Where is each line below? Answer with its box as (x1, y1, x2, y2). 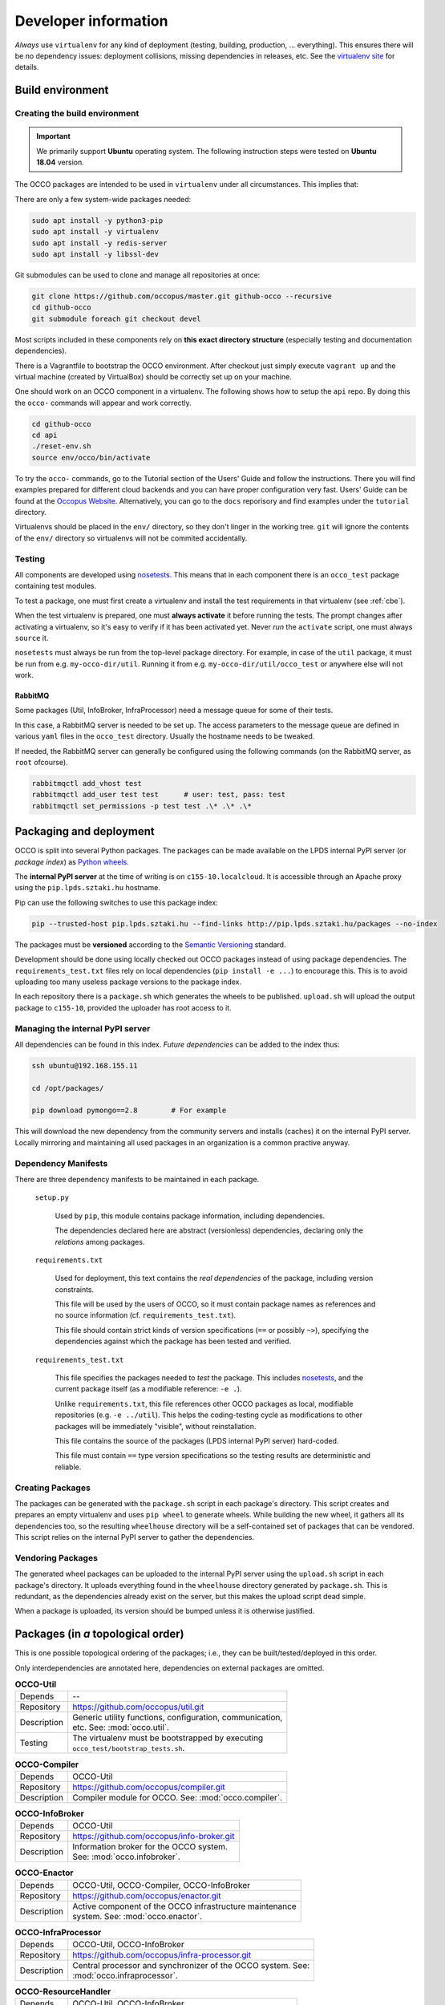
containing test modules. (14, 581, 97, 591)
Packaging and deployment (14, 824, 156, 838)
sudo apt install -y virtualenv (31, 227, 160, 237)
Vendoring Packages (14, 1552, 98, 1563)
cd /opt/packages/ (31, 1084, 104, 1092)
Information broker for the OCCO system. (72, 1841, 229, 1853)
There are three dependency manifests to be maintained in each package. (14, 1174, 260, 1184)
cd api (31, 431, 58, 440)
